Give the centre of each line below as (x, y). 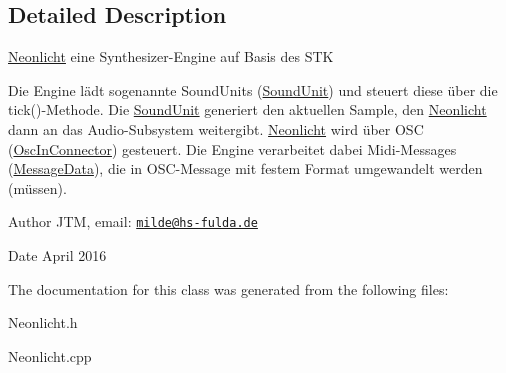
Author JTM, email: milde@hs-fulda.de (133, 221)
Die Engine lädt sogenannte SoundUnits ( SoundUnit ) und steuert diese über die (253, 89)
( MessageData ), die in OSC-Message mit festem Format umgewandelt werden (245, 168)
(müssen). (37, 187)
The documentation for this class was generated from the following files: (228, 288)
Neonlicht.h (43, 322)
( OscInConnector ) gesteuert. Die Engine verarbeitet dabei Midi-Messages (232, 148)
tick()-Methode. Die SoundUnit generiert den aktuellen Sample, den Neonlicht (247, 109)
